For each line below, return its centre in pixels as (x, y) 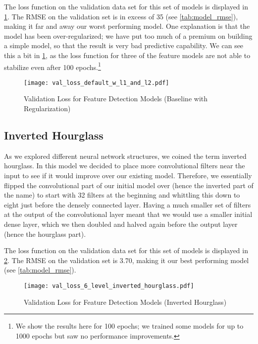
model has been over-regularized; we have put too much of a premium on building (128, 35)
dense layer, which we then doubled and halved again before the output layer (121, 224)
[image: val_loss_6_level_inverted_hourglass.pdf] (109, 286)
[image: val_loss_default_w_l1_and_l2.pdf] (97, 83)
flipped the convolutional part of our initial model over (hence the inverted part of (129, 185)
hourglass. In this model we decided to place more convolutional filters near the (125, 166)
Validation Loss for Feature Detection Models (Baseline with (116, 99)
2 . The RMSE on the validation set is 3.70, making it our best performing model (127, 260)
